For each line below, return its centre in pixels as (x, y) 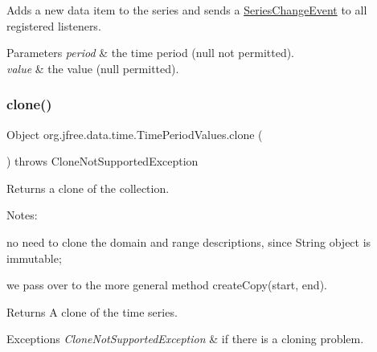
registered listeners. (54, 25)
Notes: (22, 215)
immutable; (34, 258)
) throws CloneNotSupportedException (102, 161)
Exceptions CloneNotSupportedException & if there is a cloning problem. (185, 339)
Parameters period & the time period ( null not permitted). (150, 53)
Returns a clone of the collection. (88, 188)
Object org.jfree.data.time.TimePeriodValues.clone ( (135, 134)
